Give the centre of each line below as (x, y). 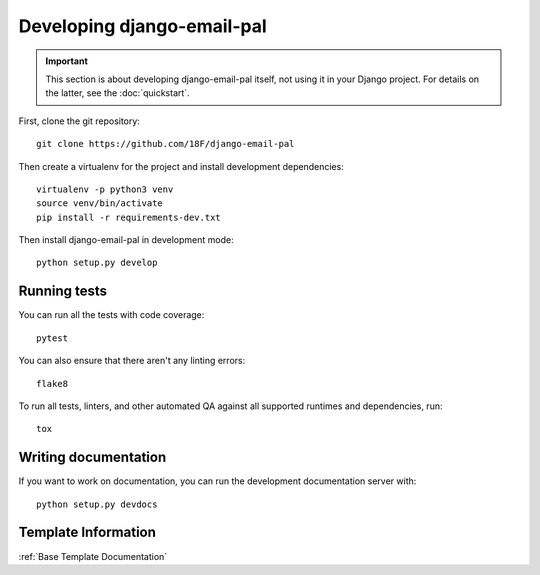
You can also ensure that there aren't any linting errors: (132, 361)
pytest (52, 338)
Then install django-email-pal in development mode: (126, 240)
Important (67, 61)
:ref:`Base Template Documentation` (93, 556)
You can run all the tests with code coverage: (111, 315)
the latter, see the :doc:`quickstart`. (117, 93)
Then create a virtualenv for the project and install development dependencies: (181, 166)
